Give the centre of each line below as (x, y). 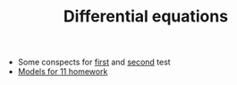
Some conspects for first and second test (94, 62)
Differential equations (146, 17)
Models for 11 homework (63, 72)
